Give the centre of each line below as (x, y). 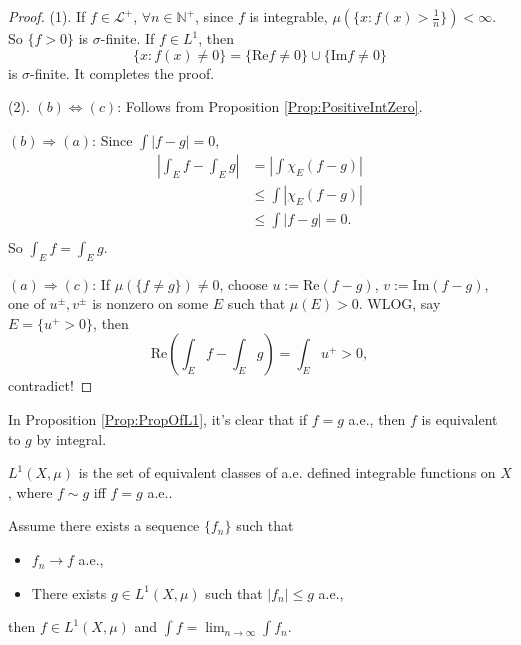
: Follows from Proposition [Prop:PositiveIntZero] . (270, 106)
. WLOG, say (399, 303)
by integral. (71, 438)
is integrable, (288, 16)
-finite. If (127, 38)
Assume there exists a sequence (104, 525)
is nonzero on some (150, 303)
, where (30, 491)
